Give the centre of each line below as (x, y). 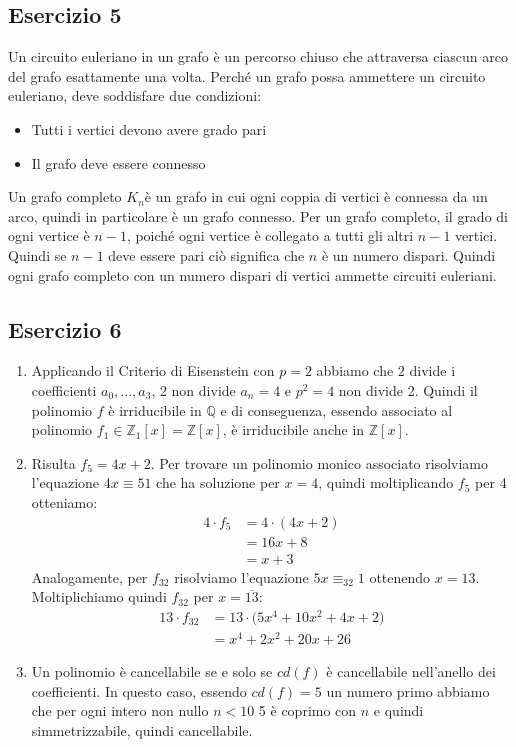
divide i (432, 370)
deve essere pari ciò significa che (206, 254)
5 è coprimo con (307, 710)
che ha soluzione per (218, 482)
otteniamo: (64, 501)
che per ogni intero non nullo (120, 710)
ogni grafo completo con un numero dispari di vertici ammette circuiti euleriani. (252, 274)
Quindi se (37, 254)
